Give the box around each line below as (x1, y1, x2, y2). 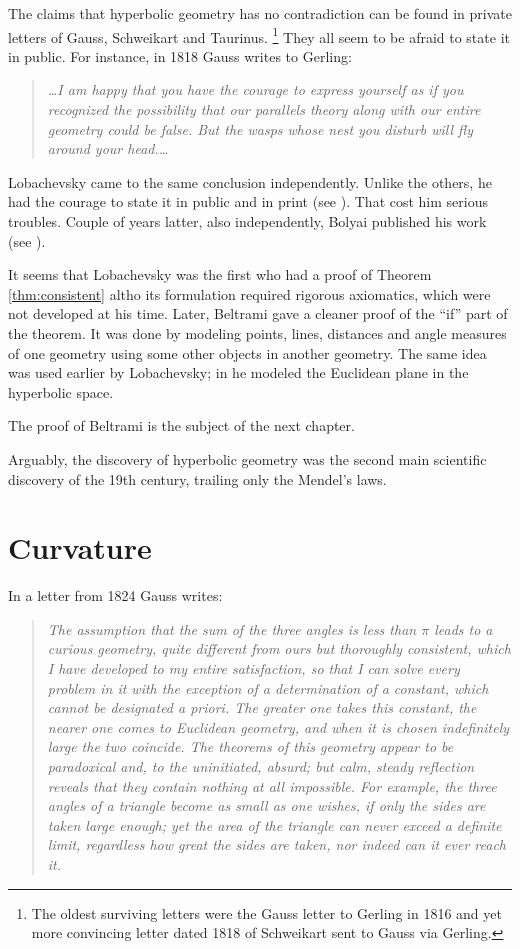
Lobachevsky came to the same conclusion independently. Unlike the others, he (8, 171, 492, 192)
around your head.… (47, 138, 169, 159)
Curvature (8, 527, 152, 568)
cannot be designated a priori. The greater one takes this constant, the (47, 697, 477, 718)
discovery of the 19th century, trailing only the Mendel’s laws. (8, 468, 387, 489)
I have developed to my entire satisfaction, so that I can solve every (47, 658, 460, 679)
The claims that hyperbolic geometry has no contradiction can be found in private (8, 3, 512, 23)
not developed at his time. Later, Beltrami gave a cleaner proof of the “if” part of (8, 303, 508, 324)
